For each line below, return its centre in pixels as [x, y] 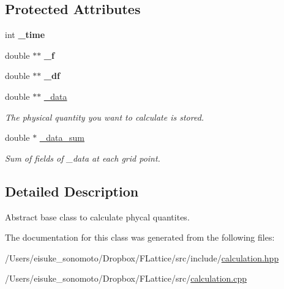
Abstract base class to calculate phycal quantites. [97, 216]
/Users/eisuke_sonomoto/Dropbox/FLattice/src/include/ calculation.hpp [142, 257]
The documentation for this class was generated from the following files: [140, 237]
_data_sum [62, 137]
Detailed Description [72, 191]
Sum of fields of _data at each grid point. [83, 158]
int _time [25, 35]
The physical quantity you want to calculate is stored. [105, 117]
